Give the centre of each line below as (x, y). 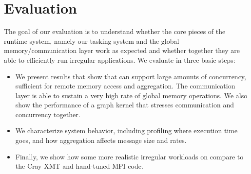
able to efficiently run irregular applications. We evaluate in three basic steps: (120, 60)
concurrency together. (48, 114)
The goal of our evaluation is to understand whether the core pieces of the (115, 31)
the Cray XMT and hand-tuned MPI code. (79, 166)
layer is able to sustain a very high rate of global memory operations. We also (131, 95)
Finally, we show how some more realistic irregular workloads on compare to (129, 156)
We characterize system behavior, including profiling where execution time (126, 130)
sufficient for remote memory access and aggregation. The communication (125, 86)
